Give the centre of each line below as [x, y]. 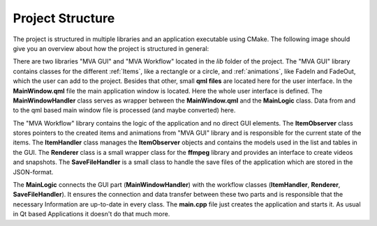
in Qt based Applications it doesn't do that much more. [91, 214]
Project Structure [64, 18]
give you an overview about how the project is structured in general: [111, 48]
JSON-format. [33, 172]
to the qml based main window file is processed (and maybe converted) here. [124, 110]
